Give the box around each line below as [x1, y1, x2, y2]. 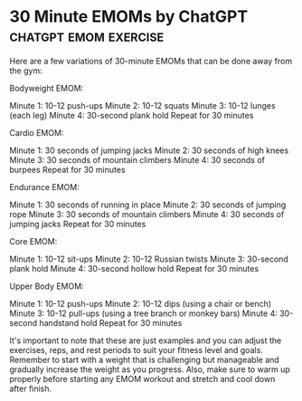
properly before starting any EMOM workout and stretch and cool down [9, 373, 276, 384]
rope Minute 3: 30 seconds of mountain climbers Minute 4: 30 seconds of [9, 208, 285, 219]
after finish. [9, 383, 52, 394]
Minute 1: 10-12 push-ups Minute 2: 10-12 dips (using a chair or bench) [9, 298, 272, 309]
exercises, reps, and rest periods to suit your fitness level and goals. [9, 344, 264, 355]
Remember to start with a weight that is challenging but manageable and [9, 354, 280, 365]
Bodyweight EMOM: [9, 82, 84, 93]
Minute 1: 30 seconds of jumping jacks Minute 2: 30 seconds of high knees [9, 145, 289, 156]
